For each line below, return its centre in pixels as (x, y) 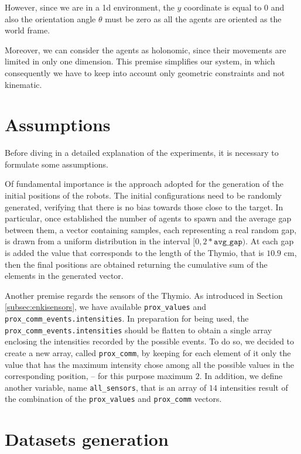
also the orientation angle (50, 18)
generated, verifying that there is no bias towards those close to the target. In (144, 206)
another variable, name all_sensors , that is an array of (106, 387)
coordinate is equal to (223, 7)
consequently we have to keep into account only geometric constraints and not (145, 72)
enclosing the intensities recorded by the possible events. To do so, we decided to (150, 341)
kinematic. (23, 84)
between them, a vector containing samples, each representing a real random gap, (151, 229)
